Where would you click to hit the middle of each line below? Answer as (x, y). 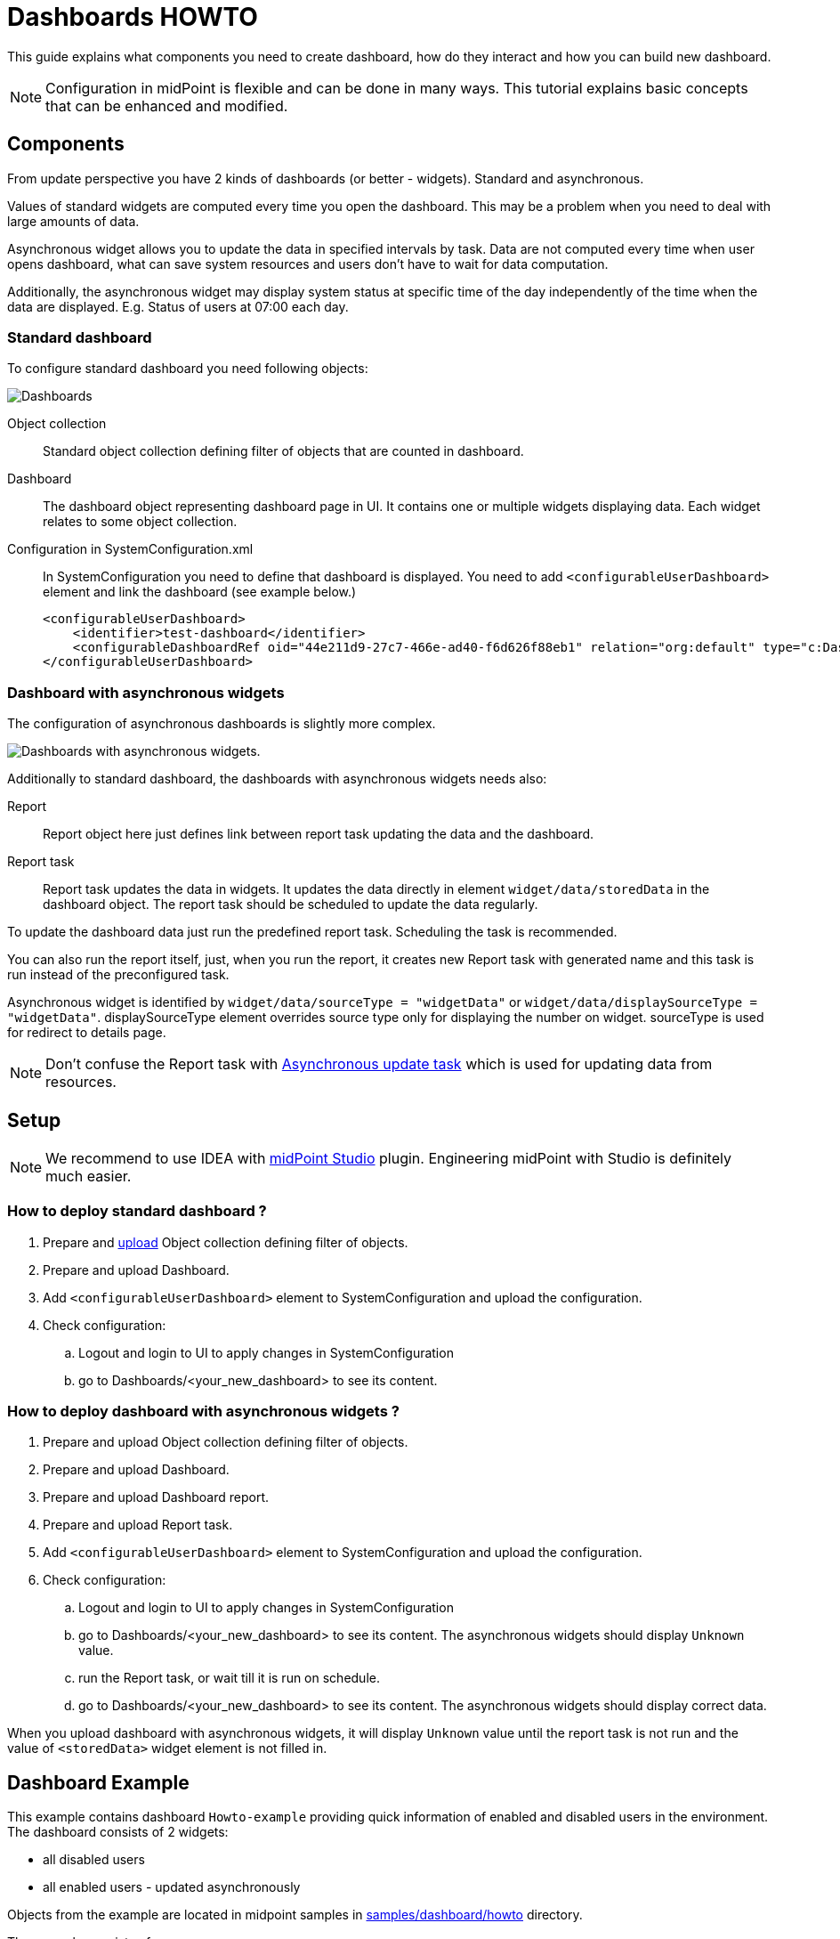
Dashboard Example (98, 1782)
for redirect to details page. (87, 1033)
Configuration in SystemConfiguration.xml (130, 549)
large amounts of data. (73, 221)
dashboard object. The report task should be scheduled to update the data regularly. (291, 905)
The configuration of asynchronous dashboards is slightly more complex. (222, 724)
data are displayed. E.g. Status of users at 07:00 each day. (178, 306)
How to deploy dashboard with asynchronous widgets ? (203, 1412)
